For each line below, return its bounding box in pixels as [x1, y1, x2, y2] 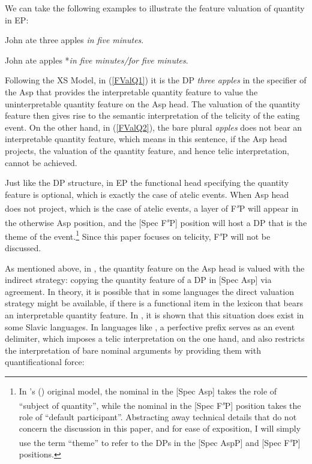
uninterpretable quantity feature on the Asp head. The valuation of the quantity [5, 97, 301, 110]
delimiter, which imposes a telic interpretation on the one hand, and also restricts [5, 332, 305, 345]
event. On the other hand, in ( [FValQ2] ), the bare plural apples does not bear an [5, 120, 302, 133]
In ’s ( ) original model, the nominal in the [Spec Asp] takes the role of [19, 385, 277, 397]
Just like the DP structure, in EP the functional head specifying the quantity [5, 176, 289, 189]
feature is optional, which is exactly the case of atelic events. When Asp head [5, 188, 289, 200]
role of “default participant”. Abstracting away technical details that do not [19, 410, 297, 423]
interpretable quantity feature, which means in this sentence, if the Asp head [5, 132, 287, 145]
